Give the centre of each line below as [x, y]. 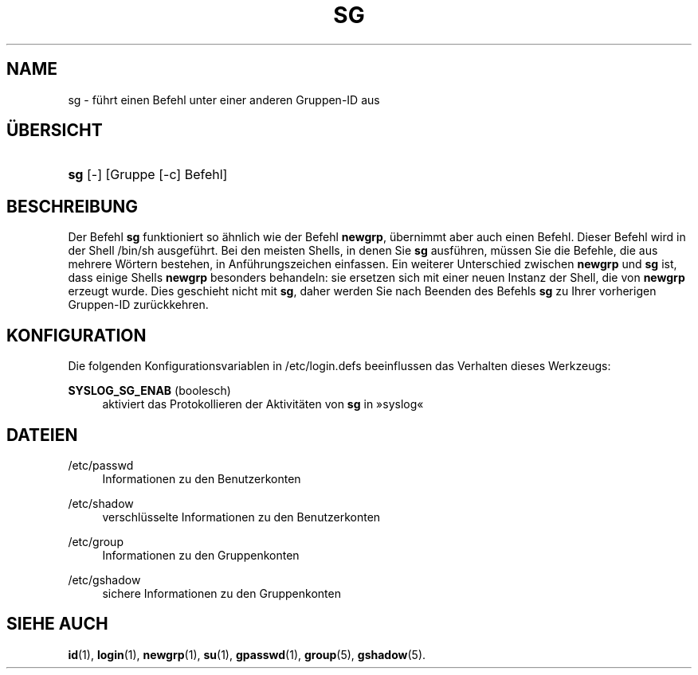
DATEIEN [42, 435]
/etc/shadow [101, 503]
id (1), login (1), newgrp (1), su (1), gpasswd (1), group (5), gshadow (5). [247, 654]
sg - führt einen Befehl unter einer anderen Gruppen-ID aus [224, 99]
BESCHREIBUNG [73, 206]
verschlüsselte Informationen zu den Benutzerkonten [241, 517]
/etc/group [96, 541]
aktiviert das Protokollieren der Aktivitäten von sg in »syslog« [263, 404]
